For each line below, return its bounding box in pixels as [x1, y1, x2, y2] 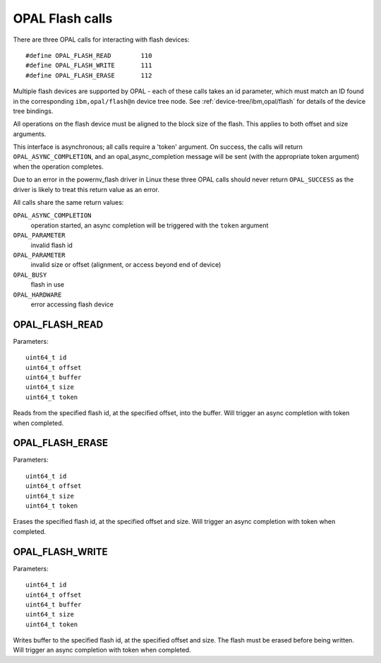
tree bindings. [13, 107, 54, 115]
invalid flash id [30, 241, 73, 249]
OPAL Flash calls [13, 11, 113, 26]
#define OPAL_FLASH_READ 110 [25, 52, 152, 59]
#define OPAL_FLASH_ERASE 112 [25, 71, 152, 79]
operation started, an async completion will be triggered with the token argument [30, 221, 269, 229]
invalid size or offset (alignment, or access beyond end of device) [30, 261, 222, 269]
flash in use [30, 280, 65, 289]
